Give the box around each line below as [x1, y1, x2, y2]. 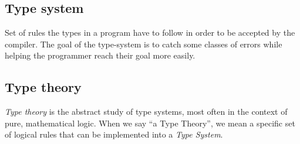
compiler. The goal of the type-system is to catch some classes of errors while [5, 37, 282, 50]
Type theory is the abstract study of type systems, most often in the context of [5, 105, 288, 118]
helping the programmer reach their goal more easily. [5, 49, 195, 61]
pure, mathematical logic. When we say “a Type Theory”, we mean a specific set [5, 116, 295, 129]
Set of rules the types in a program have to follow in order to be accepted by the [5, 26, 295, 39]
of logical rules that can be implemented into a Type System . [5, 128, 223, 140]
